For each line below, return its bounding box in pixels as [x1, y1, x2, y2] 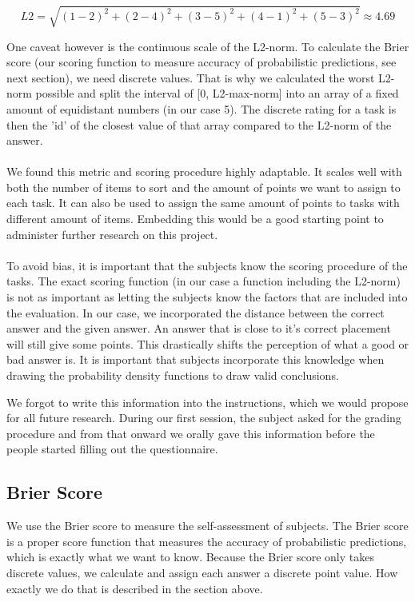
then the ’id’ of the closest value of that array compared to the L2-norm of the [6, 116, 392, 133]
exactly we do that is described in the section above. [6, 580, 263, 596]
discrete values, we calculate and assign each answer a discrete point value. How [6, 564, 398, 580]
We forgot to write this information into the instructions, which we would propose [6, 393, 409, 410]
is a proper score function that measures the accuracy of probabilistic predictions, [6, 532, 407, 549]
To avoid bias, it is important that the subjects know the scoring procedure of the [6, 257, 408, 273]
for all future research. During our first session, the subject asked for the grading [6, 409, 401, 426]
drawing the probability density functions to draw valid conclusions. [6, 367, 339, 384]
